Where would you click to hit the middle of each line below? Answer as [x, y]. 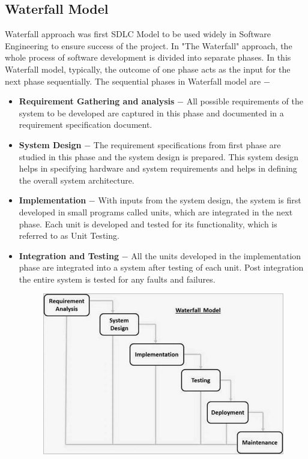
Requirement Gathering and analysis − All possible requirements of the [161, 101]
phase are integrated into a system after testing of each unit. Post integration [161, 267]
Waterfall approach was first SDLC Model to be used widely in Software [138, 34]
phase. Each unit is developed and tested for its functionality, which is [148, 223]
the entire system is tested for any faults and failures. [117, 279]
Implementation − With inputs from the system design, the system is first [160, 200]
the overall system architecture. [77, 180]
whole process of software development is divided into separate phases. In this [148, 57]
